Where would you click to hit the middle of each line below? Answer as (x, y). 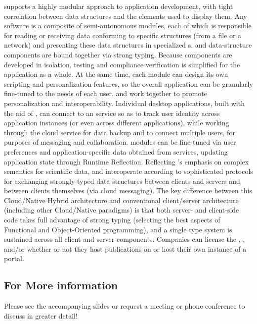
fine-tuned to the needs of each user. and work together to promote (106, 93)
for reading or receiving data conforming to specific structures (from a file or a (123, 35)
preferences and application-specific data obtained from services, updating (116, 151)
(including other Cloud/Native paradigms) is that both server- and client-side (122, 210)
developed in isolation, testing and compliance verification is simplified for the (122, 64)
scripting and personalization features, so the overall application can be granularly (128, 83)
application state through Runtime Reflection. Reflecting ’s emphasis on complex (127, 161)
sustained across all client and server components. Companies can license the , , (125, 239)
